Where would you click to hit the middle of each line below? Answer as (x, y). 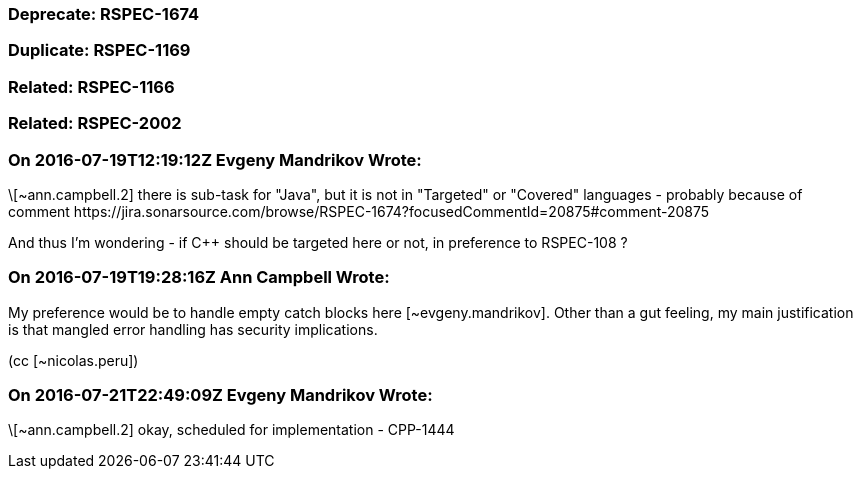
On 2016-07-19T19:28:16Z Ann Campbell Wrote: (199, 277)
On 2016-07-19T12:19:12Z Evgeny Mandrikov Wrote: (215, 159)
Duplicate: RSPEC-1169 (99, 50)
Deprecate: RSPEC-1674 (104, 14)
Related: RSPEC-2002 (95, 123)
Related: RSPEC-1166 (91, 86)
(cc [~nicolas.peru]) (73, 360)
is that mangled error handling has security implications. (193, 329)
